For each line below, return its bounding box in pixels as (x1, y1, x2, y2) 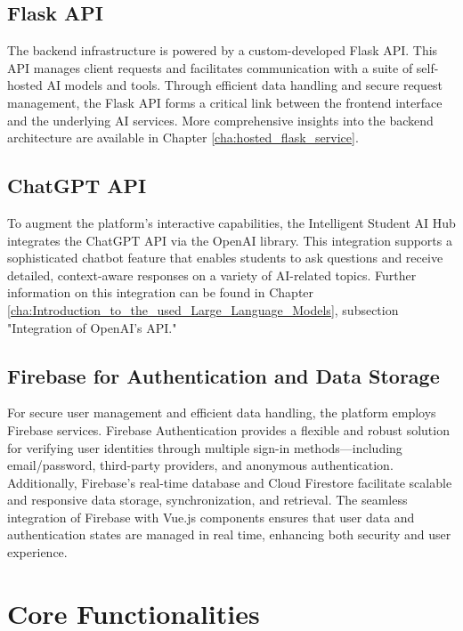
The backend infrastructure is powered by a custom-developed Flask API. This (7, 41, 438, 60)
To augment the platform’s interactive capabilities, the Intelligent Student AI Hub (7, 213, 456, 231)
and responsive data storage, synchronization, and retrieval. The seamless (7, 490, 408, 509)
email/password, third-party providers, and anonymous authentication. (7, 456, 394, 474)
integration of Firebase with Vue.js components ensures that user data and (7, 507, 415, 526)
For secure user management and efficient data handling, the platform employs (7, 403, 436, 422)
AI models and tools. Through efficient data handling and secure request (46, 76, 443, 94)
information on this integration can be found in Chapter (7, 283, 314, 302)
